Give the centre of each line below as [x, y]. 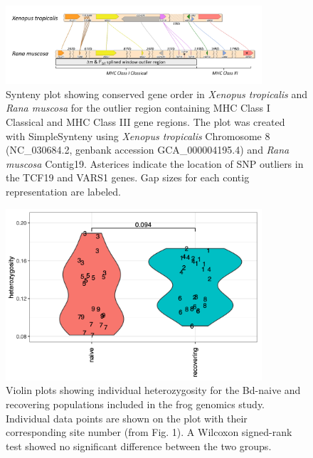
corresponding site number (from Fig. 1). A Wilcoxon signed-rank [149, 432]
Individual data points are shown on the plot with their [127, 418]
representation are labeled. [63, 191]
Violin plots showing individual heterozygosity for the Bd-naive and [153, 390]
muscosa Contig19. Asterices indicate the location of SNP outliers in [155, 163]
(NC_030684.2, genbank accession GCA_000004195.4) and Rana [148, 150]
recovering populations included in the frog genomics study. [135, 404]
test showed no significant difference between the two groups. [139, 446]
